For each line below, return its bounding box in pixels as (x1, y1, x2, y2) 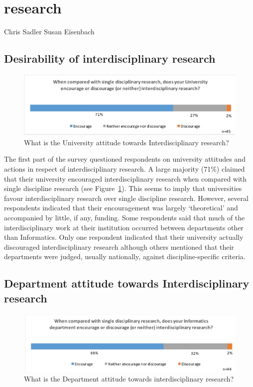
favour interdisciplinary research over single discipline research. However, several (4, 193, 249, 203)
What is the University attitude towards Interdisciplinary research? (24, 137, 229, 147)
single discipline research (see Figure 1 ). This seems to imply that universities (4, 183, 242, 193)
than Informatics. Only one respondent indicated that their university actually (4, 232, 244, 242)
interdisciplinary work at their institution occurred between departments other (4, 222, 244, 232)
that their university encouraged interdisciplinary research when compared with (4, 173, 247, 184)
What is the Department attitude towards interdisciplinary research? (24, 373, 234, 384)
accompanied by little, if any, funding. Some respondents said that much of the (4, 212, 245, 223)
